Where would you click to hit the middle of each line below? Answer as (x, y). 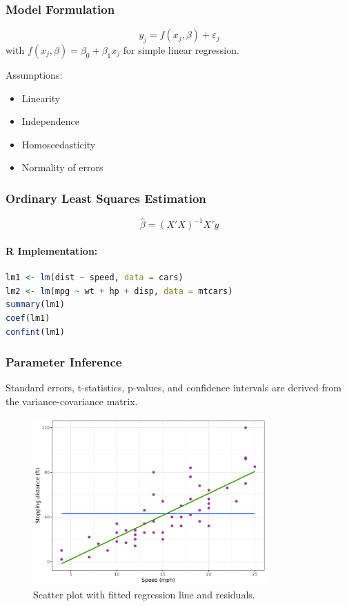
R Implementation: (52, 251)
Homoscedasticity (59, 144)
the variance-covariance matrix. (72, 401)
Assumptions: (34, 75)
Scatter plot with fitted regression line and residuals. (144, 595)
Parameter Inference (64, 362)
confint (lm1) (35, 332)
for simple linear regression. (181, 50)
